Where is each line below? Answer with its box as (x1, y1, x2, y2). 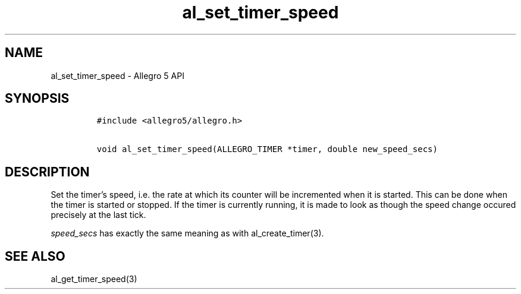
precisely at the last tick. (51, 210, 146, 220)
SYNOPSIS (5, 91, 70, 106)
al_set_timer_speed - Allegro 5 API (51, 70, 184, 81)
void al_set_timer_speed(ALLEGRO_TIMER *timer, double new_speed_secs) (96, 144, 438, 154)
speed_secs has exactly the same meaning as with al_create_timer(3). (51, 228, 324, 239)
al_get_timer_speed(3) (51, 274, 137, 284)
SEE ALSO (5, 248, 65, 264)
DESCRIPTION (5, 164, 90, 179)
